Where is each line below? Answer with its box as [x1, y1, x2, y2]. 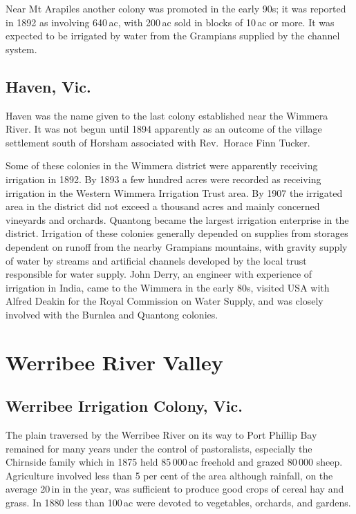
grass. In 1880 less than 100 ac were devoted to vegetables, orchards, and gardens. [6, 495, 351, 510]
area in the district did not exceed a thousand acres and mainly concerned [6, 199, 320, 213]
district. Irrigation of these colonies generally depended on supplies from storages [6, 226, 348, 240]
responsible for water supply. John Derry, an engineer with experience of [6, 267, 312, 281]
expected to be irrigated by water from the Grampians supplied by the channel [6, 28, 340, 43]
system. [6, 41, 37, 56]
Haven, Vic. [6, 75, 91, 97]
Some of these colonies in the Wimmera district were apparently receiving [6, 158, 318, 173]
